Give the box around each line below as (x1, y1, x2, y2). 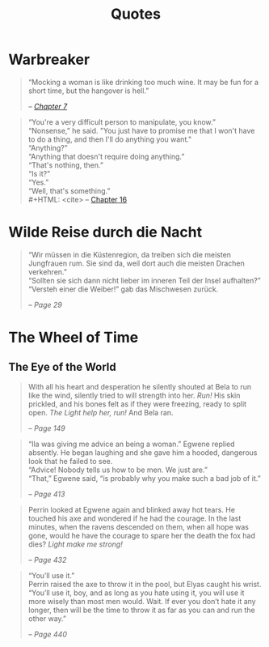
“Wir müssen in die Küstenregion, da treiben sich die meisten (27, 249, 232, 259)
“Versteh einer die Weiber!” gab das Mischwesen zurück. (27, 284, 219, 294)
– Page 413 (27, 489, 65, 499)
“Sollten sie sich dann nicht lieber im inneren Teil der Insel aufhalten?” (27, 275, 261, 285)
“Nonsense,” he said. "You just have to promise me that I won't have (27, 126, 255, 135)
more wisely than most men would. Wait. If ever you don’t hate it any (27, 596, 256, 606)
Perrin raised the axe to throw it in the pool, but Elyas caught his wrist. (27, 579, 262, 589)
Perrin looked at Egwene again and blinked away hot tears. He (27, 504, 236, 514)
